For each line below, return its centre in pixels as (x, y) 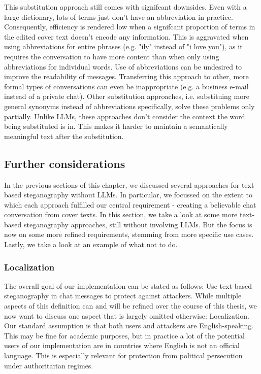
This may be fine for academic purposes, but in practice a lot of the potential (125, 335)
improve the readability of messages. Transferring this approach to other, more (126, 76)
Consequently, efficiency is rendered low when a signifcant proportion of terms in (130, 27)
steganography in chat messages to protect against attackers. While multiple (123, 296)
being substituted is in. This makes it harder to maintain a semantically (116, 126)
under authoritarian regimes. (49, 365)
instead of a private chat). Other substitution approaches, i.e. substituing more (127, 96)
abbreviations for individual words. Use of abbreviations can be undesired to (123, 66)
